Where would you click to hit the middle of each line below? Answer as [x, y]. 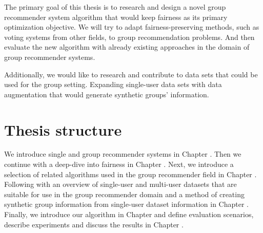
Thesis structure [63, 129]
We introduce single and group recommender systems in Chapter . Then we [123, 154]
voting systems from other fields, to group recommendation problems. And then [129, 37]
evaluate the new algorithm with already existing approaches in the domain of [127, 47]
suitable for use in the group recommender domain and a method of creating [124, 194]
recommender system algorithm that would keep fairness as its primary [116, 17]
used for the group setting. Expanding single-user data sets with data [113, 84]
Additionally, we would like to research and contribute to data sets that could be [131, 74]
